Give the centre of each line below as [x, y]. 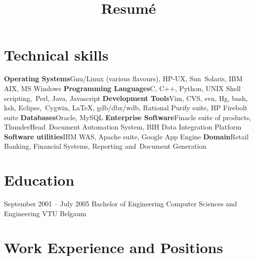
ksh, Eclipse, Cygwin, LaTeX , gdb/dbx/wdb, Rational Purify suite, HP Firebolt [126, 108]
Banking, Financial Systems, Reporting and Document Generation [105, 146]
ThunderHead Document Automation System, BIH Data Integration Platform [123, 127]
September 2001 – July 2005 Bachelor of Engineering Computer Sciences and [121, 204]
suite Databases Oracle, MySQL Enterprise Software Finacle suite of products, [128, 117]
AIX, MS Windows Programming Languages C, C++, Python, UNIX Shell [122, 88]
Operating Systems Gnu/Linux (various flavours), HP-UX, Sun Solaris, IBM [123, 79]
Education [39, 180]
